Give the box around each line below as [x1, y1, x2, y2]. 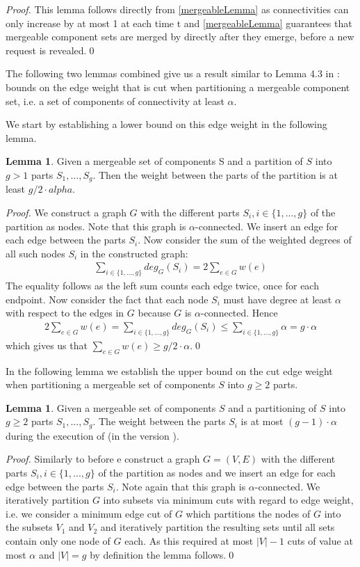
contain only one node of [6, 533, 111, 548]
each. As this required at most [124, 533, 254, 548]
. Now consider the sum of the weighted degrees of [138, 232, 352, 247]
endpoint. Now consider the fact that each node [6, 292, 208, 306]
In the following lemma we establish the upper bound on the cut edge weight [6, 363, 333, 378]
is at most [240, 414, 284, 429]
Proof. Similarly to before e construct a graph [6, 452, 200, 466]
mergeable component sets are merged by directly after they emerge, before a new [6, 29, 354, 44]
